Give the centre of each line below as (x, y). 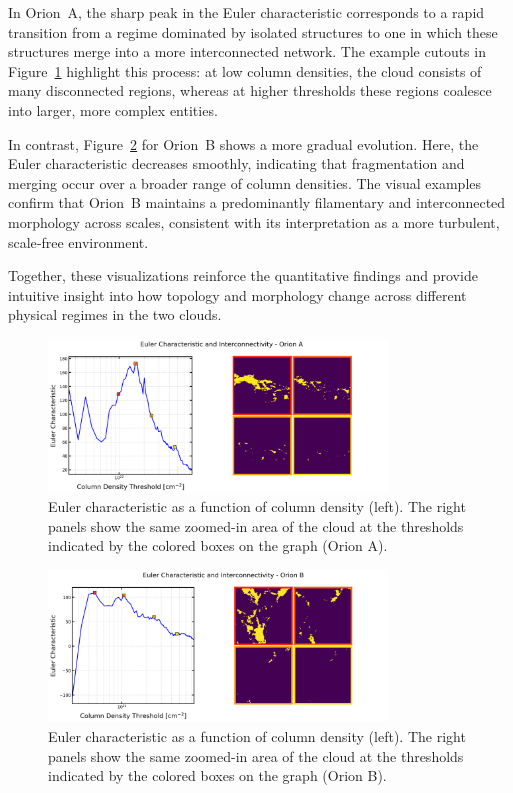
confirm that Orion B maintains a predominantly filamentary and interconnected (257, 202)
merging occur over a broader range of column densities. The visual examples (245, 182)
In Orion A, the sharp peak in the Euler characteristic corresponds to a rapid (246, 12)
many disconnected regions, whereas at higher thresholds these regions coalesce (250, 90)
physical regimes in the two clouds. (115, 314)
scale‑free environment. (78, 241)
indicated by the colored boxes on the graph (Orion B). (217, 775)
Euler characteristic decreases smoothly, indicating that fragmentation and (236, 163)
